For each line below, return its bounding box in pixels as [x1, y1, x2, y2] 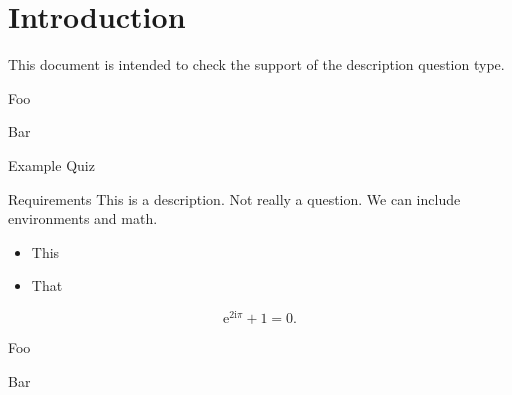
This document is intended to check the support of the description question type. [8, 54, 505, 75]
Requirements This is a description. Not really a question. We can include [8, 188, 461, 209]
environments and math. [8, 208, 158, 229]
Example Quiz [8, 154, 95, 175]
